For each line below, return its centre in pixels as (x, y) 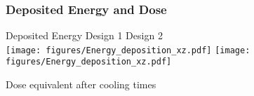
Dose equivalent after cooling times (81, 84)
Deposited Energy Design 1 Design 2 (84, 35)
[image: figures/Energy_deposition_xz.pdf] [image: (128, 50)
